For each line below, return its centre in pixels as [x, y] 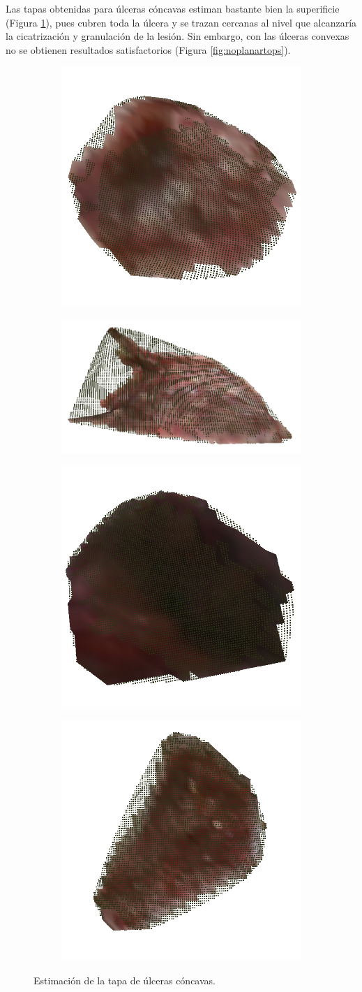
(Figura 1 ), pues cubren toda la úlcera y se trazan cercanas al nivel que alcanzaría [181, 22]
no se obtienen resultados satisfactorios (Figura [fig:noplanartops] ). [148, 49]
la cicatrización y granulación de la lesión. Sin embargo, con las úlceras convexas [178, 36]
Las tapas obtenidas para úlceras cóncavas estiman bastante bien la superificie [173, 8]
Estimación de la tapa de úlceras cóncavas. [125, 980]
